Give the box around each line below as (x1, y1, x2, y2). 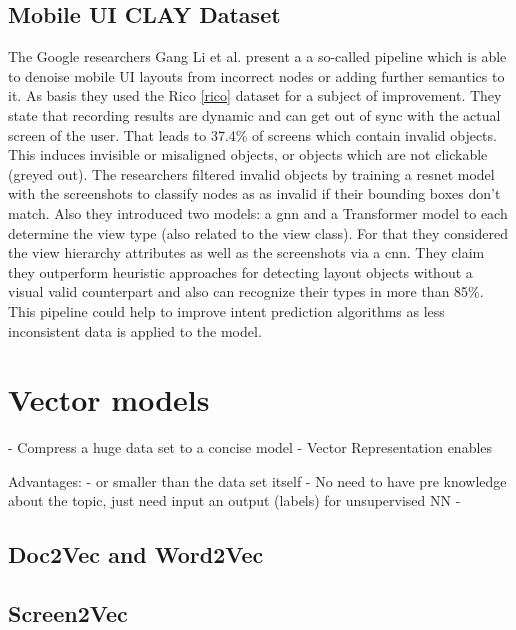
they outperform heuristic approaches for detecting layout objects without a (8, 261, 473, 282)
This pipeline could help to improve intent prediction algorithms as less (8, 300, 445, 321)
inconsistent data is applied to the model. (8, 320, 262, 341)
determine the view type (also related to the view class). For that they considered (8, 222, 508, 243)
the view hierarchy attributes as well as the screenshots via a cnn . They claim (8, 242, 485, 263)
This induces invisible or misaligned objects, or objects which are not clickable (8, 144, 488, 165)
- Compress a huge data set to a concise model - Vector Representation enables (8, 437, 493, 458)
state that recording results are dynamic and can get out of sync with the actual (8, 104, 501, 125)
